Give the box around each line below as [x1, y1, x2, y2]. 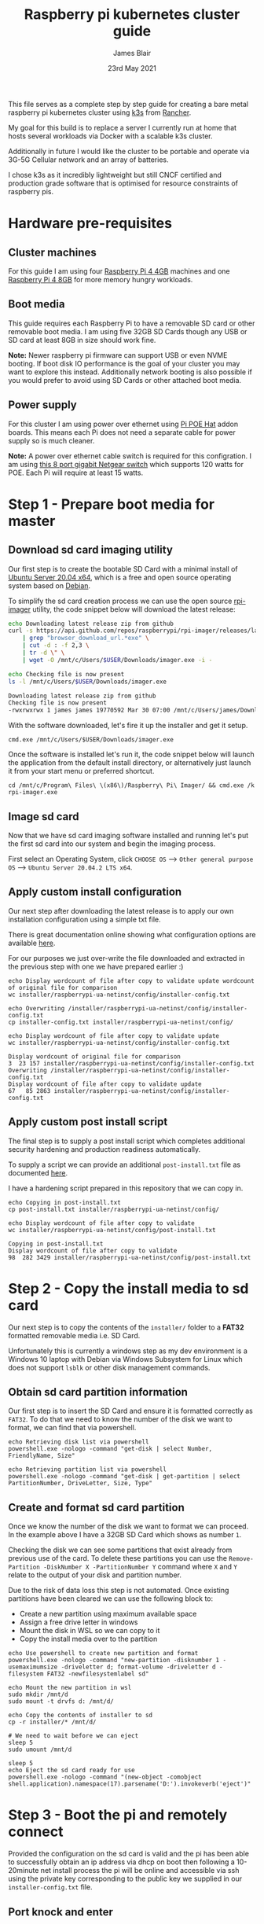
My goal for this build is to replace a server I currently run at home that [8, 123, 237, 132]
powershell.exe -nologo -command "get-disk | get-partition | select [8, 1473, 241, 1481]
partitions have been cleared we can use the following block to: [8, 1594, 214, 1603]
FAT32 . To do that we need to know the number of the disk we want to [8, 1414, 233, 1424]
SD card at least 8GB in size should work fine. [8, 335, 156, 344]
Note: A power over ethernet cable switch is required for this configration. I [8, 451, 251, 461]
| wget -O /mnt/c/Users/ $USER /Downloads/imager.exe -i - [22, 656, 213, 664]
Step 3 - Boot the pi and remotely [8, 1806, 228, 1824]
